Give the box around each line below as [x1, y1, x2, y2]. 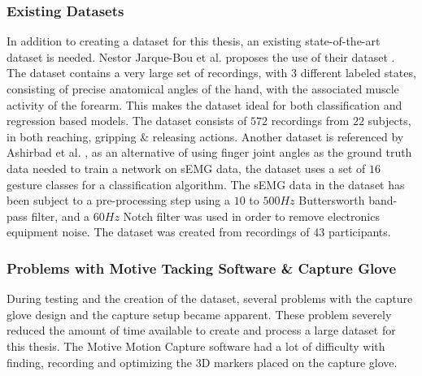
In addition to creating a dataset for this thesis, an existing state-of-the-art [7, 32, 381, 50]
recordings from [271, 112, 350, 129]
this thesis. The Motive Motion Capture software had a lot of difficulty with [7, 337, 385, 354]
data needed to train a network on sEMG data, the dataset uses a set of [7, 159, 366, 176]
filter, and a [31, 207, 90, 224]
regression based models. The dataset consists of [7, 112, 247, 129]
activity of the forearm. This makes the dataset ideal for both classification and [7, 96, 402, 113]
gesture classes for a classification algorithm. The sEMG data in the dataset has [7, 175, 405, 192]
